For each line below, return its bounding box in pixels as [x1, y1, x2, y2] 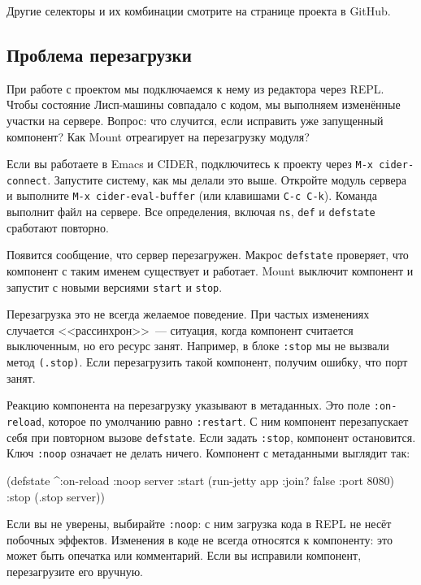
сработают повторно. [7, 219, 109, 236]
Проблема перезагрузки [7, 41, 192, 67]
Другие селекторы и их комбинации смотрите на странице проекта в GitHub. [7, 2, 391, 19]
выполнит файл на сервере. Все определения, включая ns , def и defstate [7, 203, 375, 220]
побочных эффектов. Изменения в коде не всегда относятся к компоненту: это [7, 531, 393, 548]
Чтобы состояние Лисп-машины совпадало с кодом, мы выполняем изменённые [7, 96, 401, 113]
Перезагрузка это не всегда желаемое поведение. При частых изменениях [7, 305, 370, 323]
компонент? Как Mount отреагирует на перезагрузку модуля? [7, 128, 310, 145]
